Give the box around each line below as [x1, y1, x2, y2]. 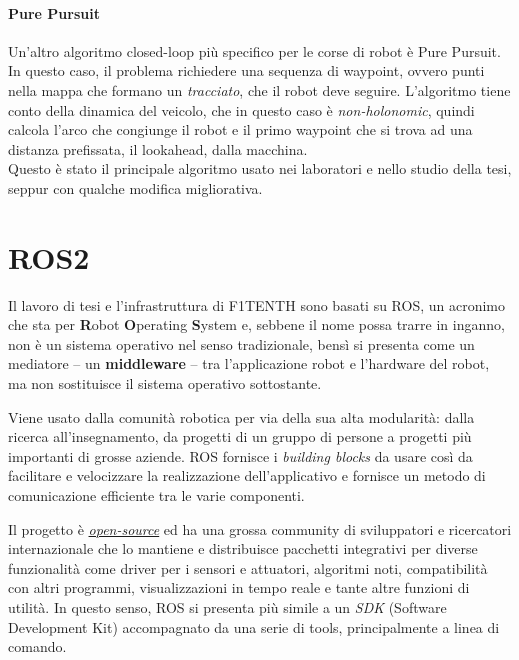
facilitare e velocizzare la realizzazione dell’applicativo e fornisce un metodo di [8, 465, 486, 486]
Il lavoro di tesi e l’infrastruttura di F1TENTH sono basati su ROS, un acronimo [8, 294, 506, 315]
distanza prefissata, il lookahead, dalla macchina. [8, 138, 308, 159]
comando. [8, 636, 67, 657]
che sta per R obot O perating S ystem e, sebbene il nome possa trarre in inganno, [8, 314, 505, 335]
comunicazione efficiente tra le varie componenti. [8, 485, 305, 506]
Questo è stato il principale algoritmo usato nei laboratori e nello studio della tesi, [8, 158, 512, 179]
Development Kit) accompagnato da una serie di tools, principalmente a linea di [8, 616, 500, 637]
